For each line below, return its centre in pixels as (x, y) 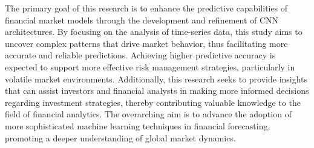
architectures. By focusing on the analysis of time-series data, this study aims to (154, 32)
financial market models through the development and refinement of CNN (142, 20)
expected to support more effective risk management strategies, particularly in (150, 66)
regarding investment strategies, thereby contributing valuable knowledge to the (153, 102)
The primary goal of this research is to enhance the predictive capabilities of (146, 8)
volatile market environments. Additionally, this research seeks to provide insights (156, 79)
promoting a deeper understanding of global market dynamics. (120, 137)
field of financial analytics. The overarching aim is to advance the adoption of (148, 114)
